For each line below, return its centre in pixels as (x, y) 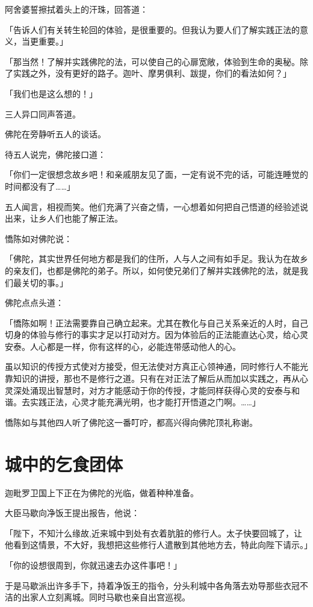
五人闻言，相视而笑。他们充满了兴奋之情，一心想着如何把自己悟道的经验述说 (156, 206)
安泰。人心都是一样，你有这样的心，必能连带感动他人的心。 (123, 346)
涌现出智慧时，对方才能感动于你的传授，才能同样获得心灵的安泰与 (160, 390)
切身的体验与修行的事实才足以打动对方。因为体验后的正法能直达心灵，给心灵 (156, 335)
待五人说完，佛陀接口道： (55, 154)
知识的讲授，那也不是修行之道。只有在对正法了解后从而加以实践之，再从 (156, 378)
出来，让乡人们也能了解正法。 (64, 218)
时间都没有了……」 (40, 186)
